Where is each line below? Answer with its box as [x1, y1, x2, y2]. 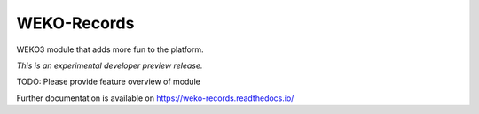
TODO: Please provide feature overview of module [16, 76, 201, 87]
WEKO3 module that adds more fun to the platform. [16, 44, 204, 55]
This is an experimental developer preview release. [16, 60, 203, 71]
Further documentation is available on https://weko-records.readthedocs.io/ [16, 93, 294, 103]
